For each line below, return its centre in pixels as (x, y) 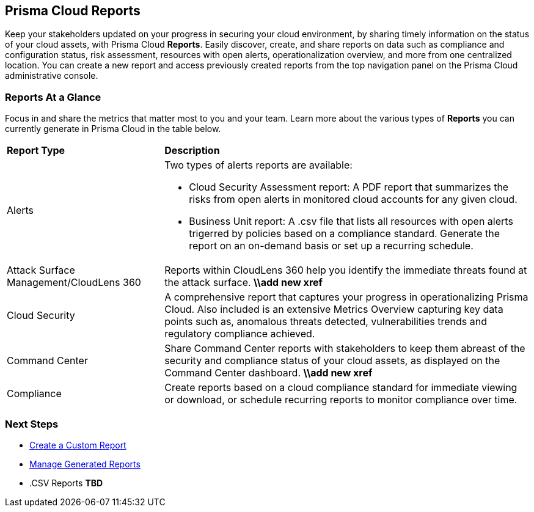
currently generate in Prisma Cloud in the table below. (113, 129)
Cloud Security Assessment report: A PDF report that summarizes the (349, 187)
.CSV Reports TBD (66, 483)
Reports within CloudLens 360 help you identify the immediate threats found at (346, 270)
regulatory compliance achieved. (240, 334)
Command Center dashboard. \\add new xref (269, 373)
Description (192, 151)
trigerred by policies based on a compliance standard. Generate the (345, 234)
